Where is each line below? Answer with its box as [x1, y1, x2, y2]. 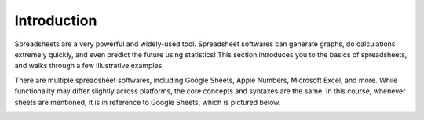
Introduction [14, 12, 97, 29]
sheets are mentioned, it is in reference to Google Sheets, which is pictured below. [14, 97, 281, 107]
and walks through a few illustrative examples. [14, 61, 164, 71]
